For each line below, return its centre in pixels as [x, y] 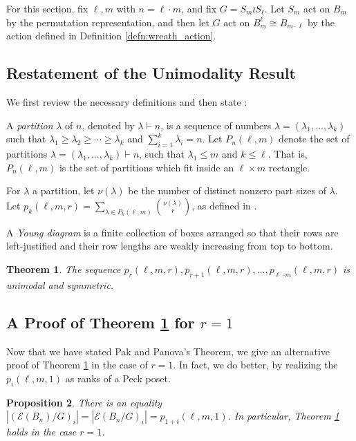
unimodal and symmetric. [60, 284]
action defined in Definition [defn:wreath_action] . [111, 36]
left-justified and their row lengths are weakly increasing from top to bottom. [170, 246]
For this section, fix [47, 8]
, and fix [199, 8]
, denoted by [108, 125]
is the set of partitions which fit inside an [147, 167]
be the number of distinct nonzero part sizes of [227, 190]
